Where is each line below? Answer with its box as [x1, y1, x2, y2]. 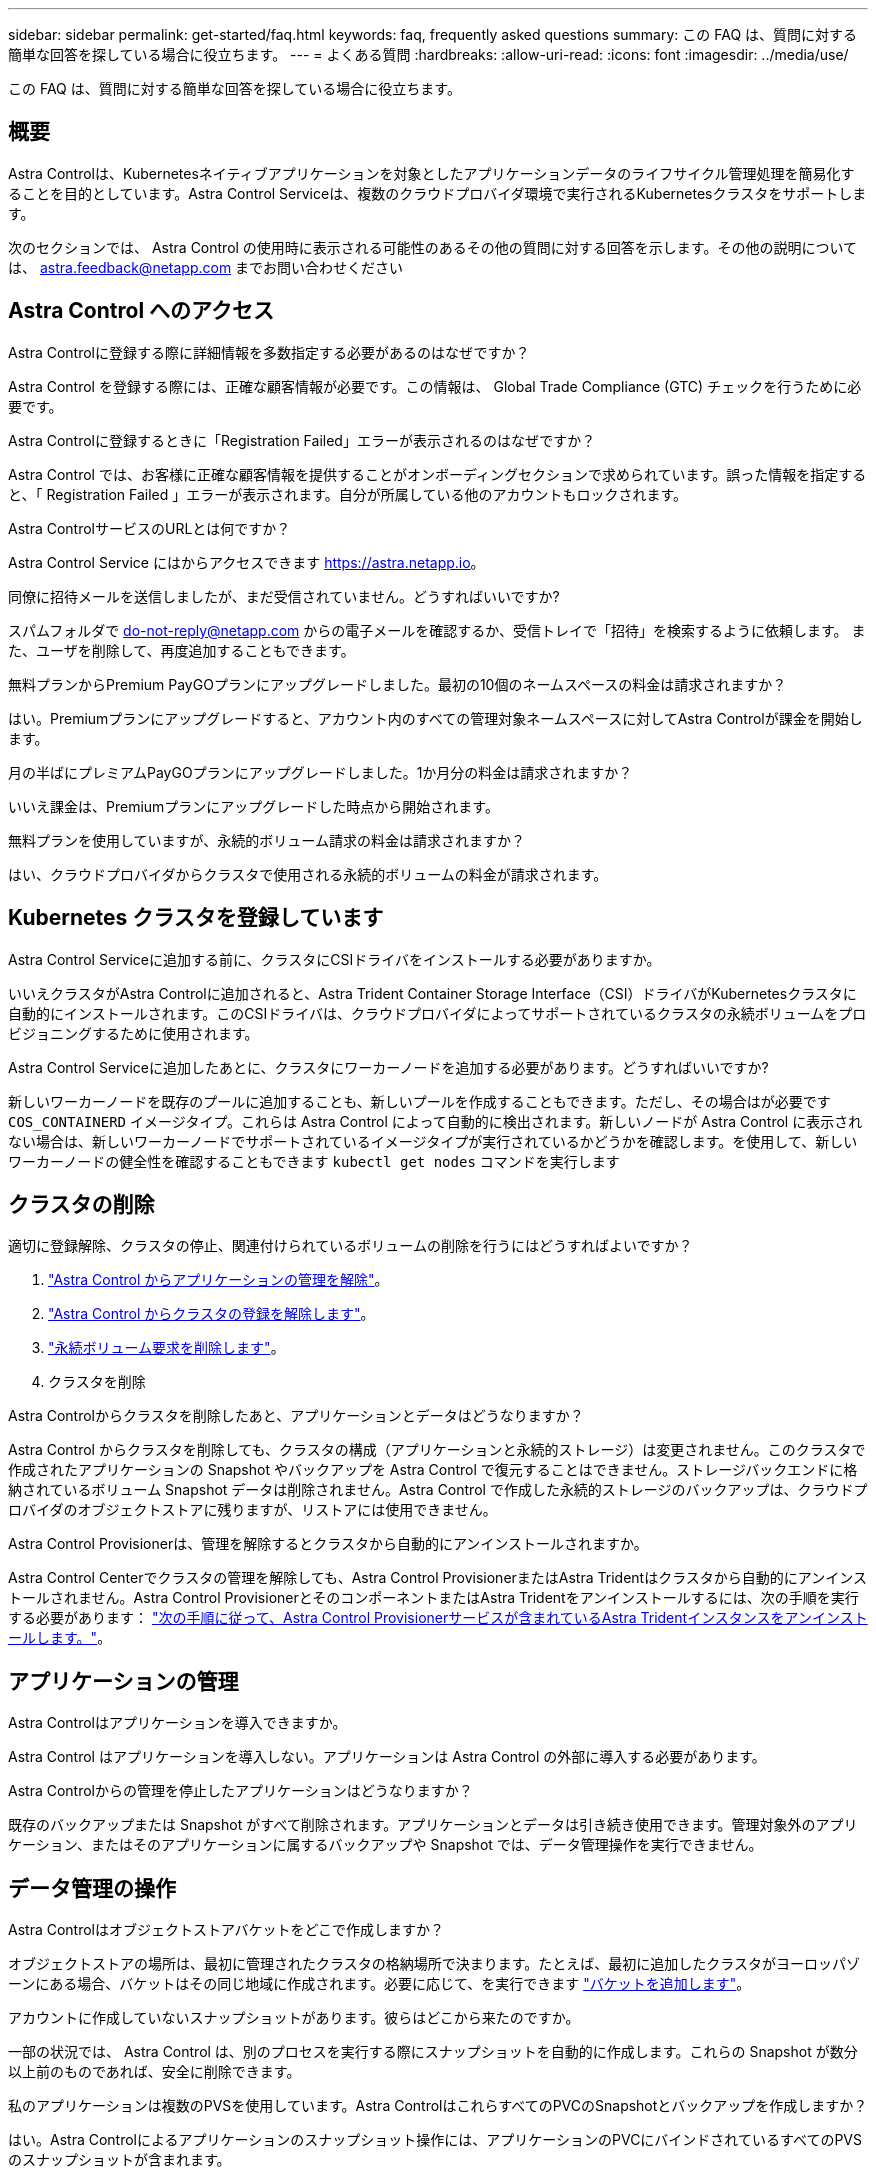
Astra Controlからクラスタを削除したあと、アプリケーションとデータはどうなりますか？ [8, 1407, 584, 1425]
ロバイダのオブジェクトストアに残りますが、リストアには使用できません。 [8, 1501, 497, 1519]
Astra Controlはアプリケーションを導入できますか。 [8, 1714, 347, 1732]
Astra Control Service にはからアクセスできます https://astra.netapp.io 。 [8, 553, 485, 571]
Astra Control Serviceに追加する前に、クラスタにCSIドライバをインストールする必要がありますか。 [8, 950, 661, 968]
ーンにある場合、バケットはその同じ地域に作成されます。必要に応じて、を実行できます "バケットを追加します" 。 [8, 1975, 751, 1993]
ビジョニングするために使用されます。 [8, 1024, 259, 1042]
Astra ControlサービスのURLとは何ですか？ [8, 519, 291, 537]
